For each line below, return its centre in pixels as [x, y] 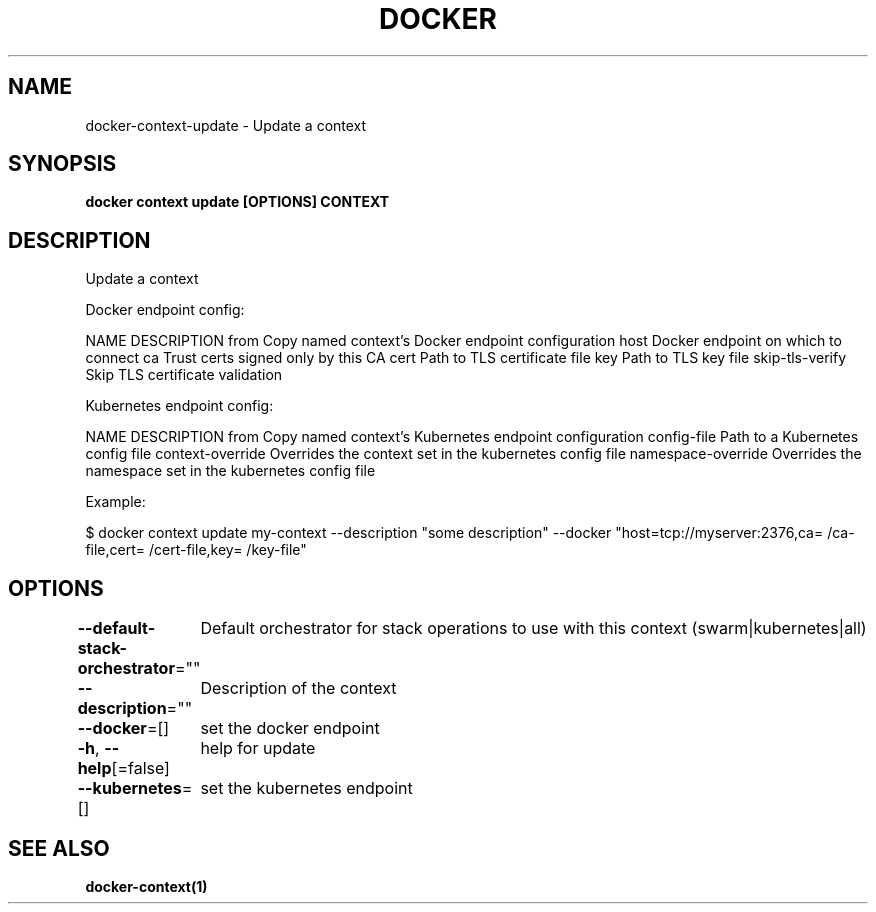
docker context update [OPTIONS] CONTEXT [237, 202]
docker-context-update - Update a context [226, 125]
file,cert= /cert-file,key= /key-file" [196, 550]
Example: [115, 502]
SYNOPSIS [62, 164]
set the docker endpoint [290, 728]
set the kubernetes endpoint [306, 788]
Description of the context [298, 688]
